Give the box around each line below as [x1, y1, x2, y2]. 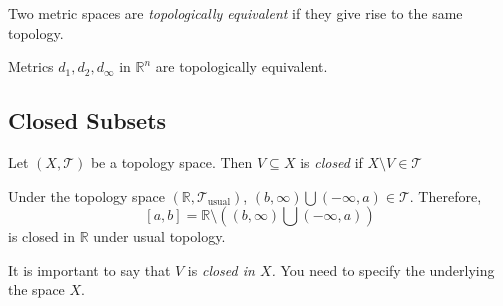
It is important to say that [8, 259, 171, 280]
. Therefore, [409, 185, 482, 206]
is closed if [300, 151, 363, 172]
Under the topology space [8, 185, 165, 206]
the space [8, 279, 65, 300]
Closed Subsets [8, 105, 167, 136]
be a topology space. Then [90, 151, 253, 172]
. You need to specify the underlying [271, 259, 495, 280]
